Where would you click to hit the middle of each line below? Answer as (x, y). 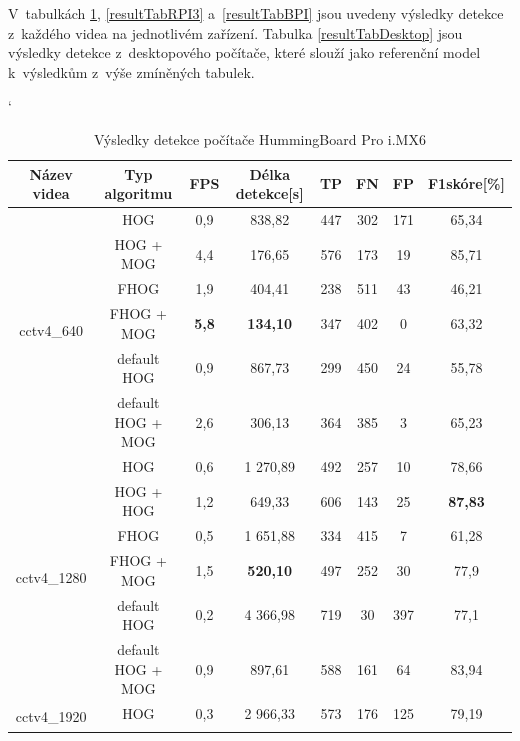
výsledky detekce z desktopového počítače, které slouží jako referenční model (244, 52)
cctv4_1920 (51, 715)
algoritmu (138, 193)
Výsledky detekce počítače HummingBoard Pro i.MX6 (260, 138)
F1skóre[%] (466, 183)
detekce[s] (269, 193)
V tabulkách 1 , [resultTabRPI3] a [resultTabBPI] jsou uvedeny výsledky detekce (256, 13)
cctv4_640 (51, 330)
